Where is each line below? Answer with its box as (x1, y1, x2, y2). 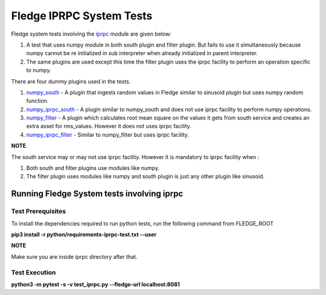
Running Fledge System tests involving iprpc (11, 189, 184, 199)
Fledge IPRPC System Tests (11, 9, 153, 22)
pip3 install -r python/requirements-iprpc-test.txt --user (11, 230, 157, 238)
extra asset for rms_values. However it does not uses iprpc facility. (26, 123, 191, 130)
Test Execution (11, 268, 56, 276)
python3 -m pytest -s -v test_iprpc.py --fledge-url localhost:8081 (11, 280, 181, 288)
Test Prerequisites (11, 207, 66, 216)
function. (26, 97, 49, 105)
